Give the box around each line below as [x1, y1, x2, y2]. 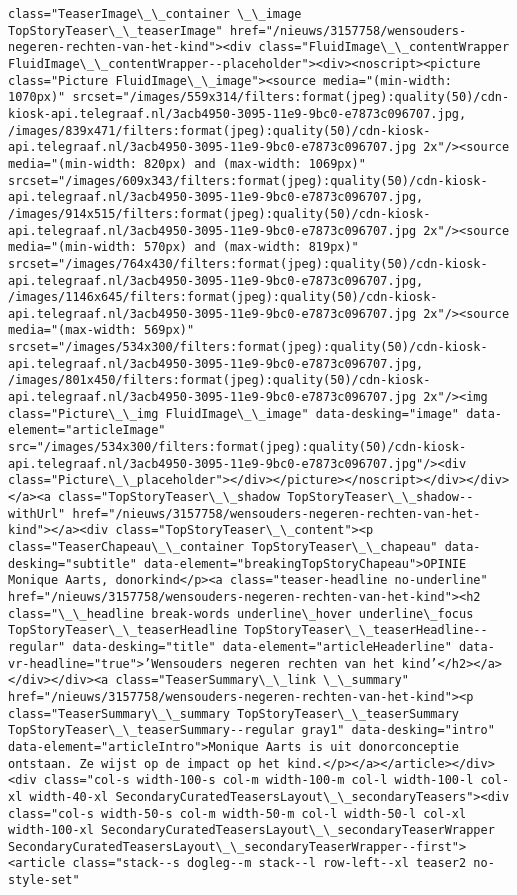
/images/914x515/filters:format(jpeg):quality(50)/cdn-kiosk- [8, 206, 431, 221]
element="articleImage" [8, 423, 166, 438]
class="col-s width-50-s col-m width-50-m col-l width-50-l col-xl [8, 806, 467, 821]
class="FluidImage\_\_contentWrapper [258, 40, 510, 55]
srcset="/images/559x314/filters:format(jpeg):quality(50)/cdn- [72, 90, 510, 105]
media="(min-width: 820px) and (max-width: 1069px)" [8, 156, 366, 171]
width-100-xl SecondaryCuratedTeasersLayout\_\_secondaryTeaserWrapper [8, 823, 495, 838]
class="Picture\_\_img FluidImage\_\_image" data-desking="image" [8, 406, 460, 421]
